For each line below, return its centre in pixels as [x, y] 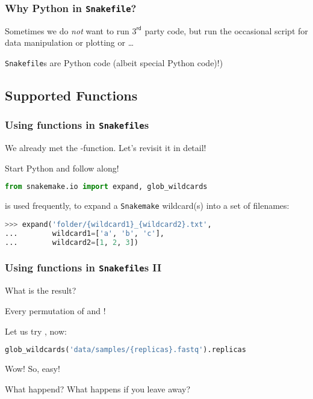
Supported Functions [71, 95]
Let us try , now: [36, 331]
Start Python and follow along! [62, 168]
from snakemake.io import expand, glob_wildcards [106, 187]
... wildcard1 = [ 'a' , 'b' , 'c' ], [85, 233]
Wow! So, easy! [33, 368]
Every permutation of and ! [55, 310]
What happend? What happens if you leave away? [98, 388]
